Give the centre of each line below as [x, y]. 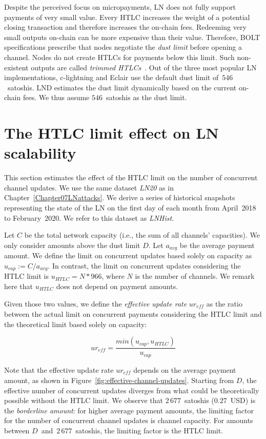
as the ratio [224, 303]
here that [19, 286]
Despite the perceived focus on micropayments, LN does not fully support [120, 7]
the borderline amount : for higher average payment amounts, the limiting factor [129, 410]
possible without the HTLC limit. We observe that [84, 400]
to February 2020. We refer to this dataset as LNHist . [89, 217]
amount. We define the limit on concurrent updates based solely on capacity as [128, 255]
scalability [40, 153]
